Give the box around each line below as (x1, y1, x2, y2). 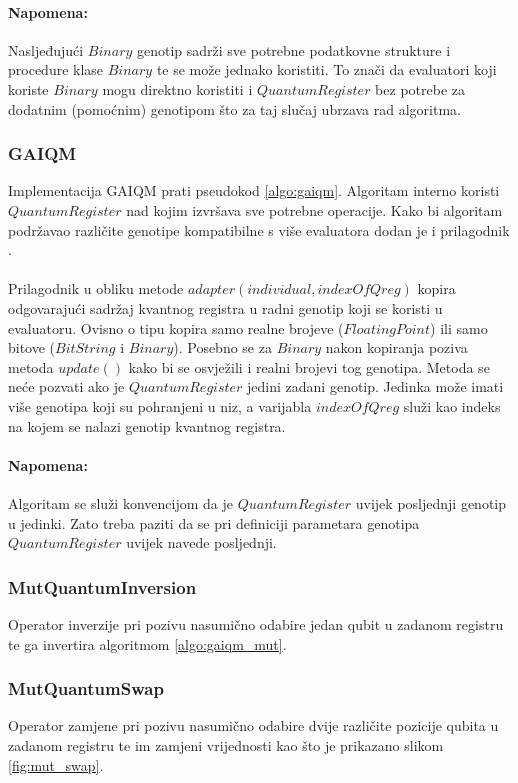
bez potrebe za (375, 78, 465, 99)
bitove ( (8, 337, 56, 358)
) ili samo (430, 317, 488, 338)
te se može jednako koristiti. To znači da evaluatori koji (156, 59, 497, 80)
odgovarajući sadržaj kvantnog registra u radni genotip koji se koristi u (8, 297, 443, 318)
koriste (8, 78, 49, 99)
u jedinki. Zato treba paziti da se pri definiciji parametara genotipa (8, 512, 420, 533)
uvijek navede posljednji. (126, 532, 277, 553)
